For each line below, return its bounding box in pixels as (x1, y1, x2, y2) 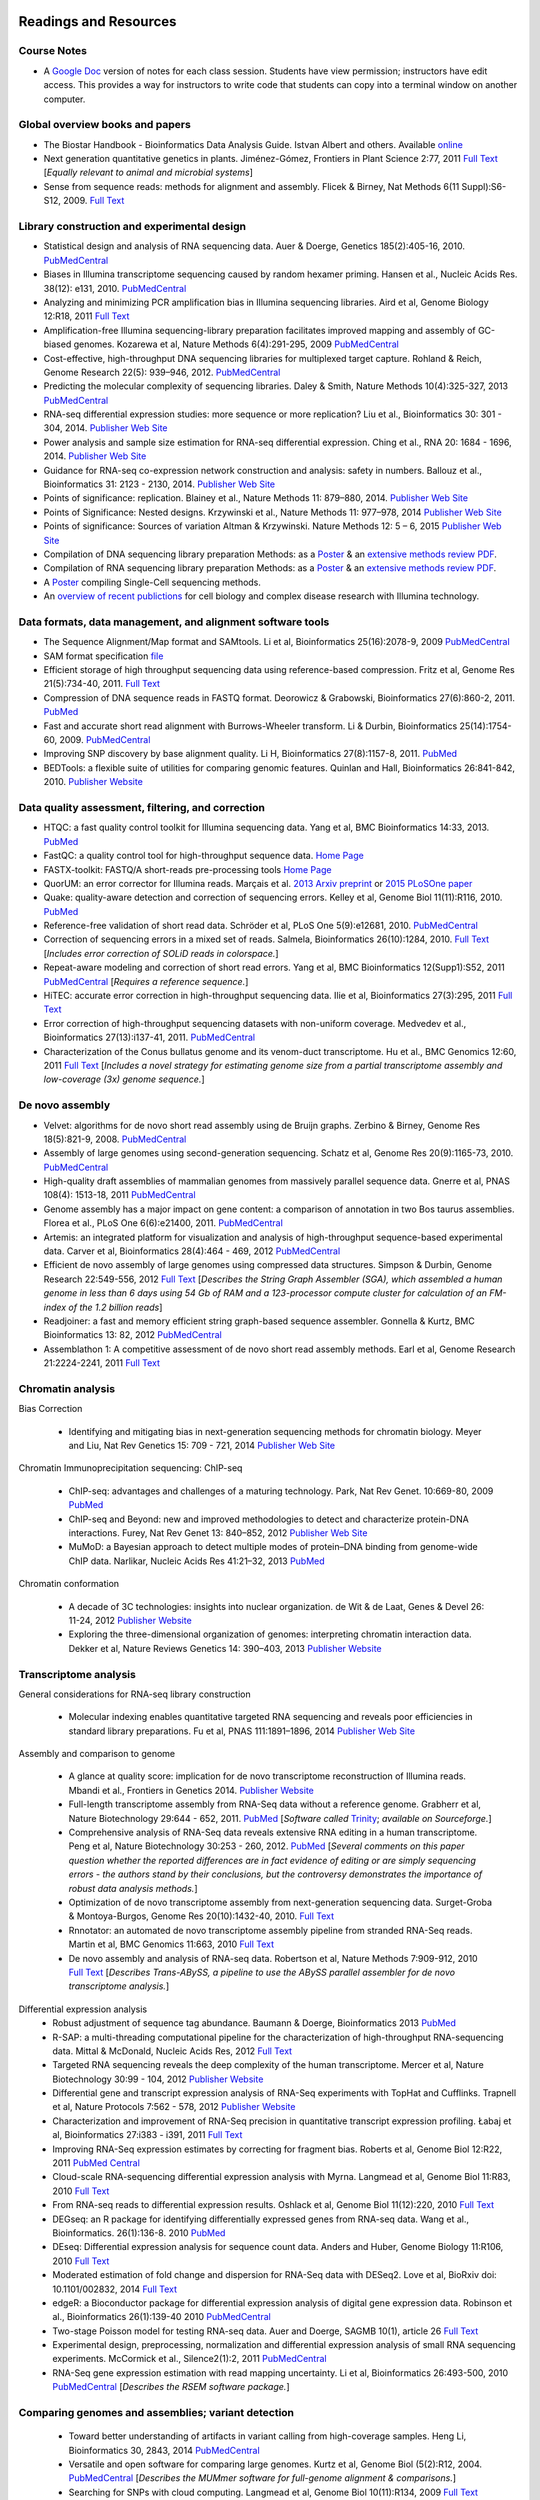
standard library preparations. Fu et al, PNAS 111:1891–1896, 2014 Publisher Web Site (68, 1725, 415, 1737)
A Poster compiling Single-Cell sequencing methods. (43, 576, 262, 588)
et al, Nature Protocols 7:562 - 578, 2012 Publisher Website (52, 2101, 296, 2113)
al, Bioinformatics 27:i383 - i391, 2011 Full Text (52, 2129, 243, 2141)
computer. (43, 93, 86, 105)
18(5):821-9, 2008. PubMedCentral (43, 1133, 187, 1145)
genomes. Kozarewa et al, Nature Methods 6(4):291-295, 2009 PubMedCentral (73, 338, 399, 350)
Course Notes (18, 44, 88, 58)
